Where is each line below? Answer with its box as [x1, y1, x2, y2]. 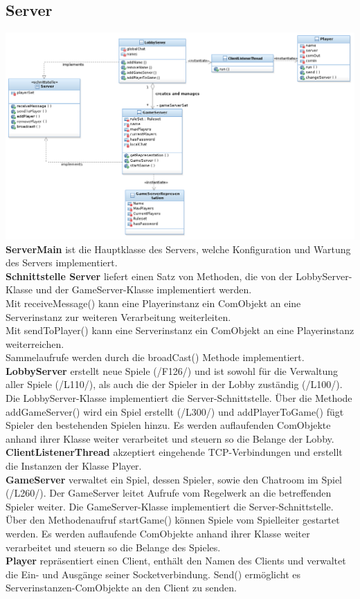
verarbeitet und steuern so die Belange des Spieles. [6, 540, 221, 554]
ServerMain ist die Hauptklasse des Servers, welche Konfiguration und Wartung [6, 241, 351, 256]
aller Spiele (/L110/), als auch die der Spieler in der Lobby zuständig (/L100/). [6, 377, 343, 391]
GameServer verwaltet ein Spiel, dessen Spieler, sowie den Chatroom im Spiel [6, 472, 343, 486]
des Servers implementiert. [6, 255, 118, 270]
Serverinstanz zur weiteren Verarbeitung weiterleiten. [6, 309, 231, 324]
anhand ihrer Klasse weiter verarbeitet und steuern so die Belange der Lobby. [6, 431, 334, 445]
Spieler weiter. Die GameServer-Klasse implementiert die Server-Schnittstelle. [6, 499, 334, 513]
